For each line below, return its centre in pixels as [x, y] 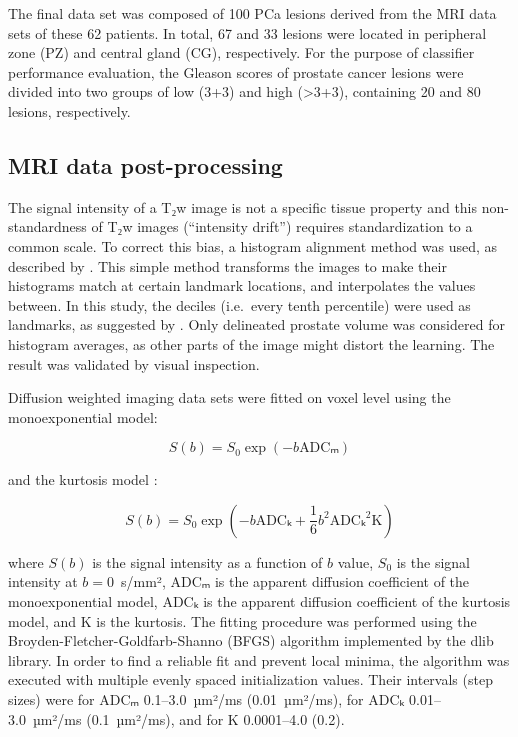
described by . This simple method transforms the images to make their [227, 265]
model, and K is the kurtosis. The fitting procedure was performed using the [242, 620]
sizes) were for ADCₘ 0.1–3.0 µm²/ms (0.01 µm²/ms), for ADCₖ [206, 699]
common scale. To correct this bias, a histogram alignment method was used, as [253, 245]
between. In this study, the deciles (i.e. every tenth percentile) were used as [239, 304]
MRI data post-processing [145, 164]
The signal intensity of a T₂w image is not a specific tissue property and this [243, 206]
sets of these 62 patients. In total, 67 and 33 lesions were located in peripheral [247, 32]
